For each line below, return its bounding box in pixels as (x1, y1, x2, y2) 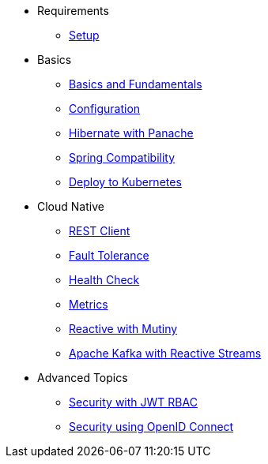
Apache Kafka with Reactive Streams (69, 346, 262, 360)
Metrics (69, 297, 108, 311)
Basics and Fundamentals (69, 77, 202, 91)
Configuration (69, 102, 141, 115)
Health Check (69, 273, 140, 286)
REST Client (69, 224, 130, 238)
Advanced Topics (37, 371, 128, 384)
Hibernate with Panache (69, 126, 194, 140)
